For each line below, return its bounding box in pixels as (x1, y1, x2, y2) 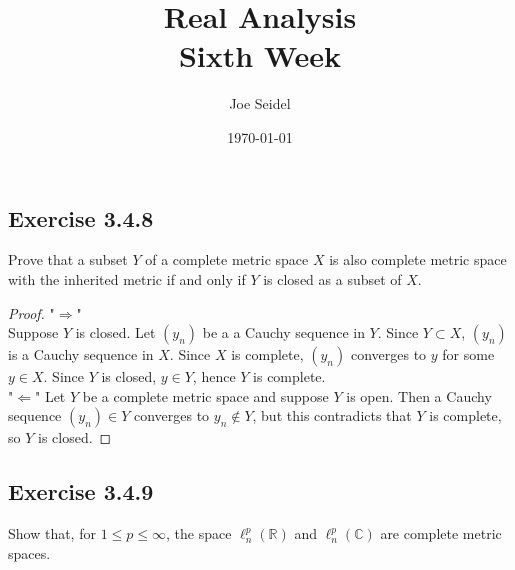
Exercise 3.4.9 (8, 476, 154, 507)
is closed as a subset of (263, 268, 402, 289)
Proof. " (8, 302, 55, 323)
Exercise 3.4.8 (8, 202, 154, 233)
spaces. (8, 542, 51, 563)
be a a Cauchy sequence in (202, 322, 365, 343)
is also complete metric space (329, 249, 507, 270)
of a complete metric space (145, 249, 309, 270)
